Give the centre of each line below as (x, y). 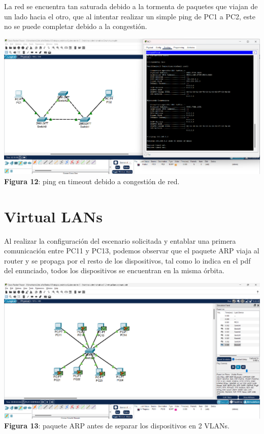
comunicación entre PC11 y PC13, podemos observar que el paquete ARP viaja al (132, 251)
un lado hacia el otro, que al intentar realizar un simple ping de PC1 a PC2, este (130, 16)
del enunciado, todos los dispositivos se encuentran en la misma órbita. (114, 270)
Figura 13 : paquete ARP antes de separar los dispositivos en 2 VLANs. (117, 426)
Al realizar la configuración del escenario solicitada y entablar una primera (120, 240)
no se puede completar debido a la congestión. (76, 26)
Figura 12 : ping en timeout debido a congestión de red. (92, 181)
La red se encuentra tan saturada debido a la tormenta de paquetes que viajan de (131, 6)
